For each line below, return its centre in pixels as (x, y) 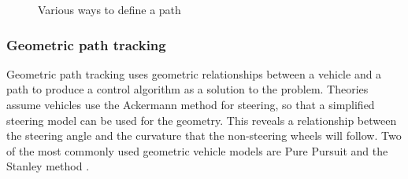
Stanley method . (48, 166)
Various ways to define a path (109, 9)
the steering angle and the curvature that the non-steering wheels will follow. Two (204, 135)
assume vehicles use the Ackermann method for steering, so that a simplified (191, 104)
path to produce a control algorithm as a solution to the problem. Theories (187, 89)
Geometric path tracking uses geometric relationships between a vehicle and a (194, 73)
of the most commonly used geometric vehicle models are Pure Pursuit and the (197, 150)
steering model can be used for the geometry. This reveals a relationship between (202, 120)
